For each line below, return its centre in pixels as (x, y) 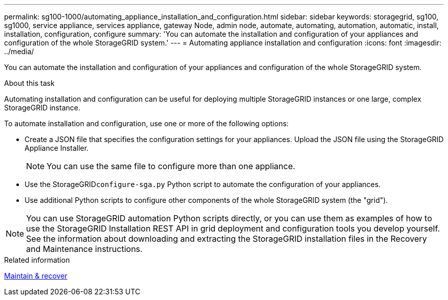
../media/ (19, 51)
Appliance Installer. (57, 148)
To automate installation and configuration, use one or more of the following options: (147, 123)
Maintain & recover (36, 276)
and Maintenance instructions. (84, 249)
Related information (37, 260)
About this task (29, 83)
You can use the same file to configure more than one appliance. (171, 166)
